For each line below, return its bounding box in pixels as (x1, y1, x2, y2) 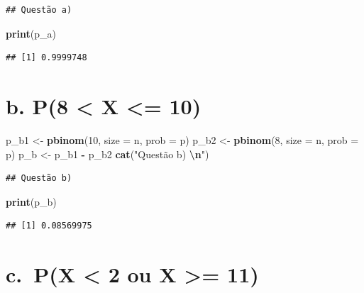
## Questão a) (6, 5, 72, 15)
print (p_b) (6, 194, 57, 209)
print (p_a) (6, 26, 56, 40)
